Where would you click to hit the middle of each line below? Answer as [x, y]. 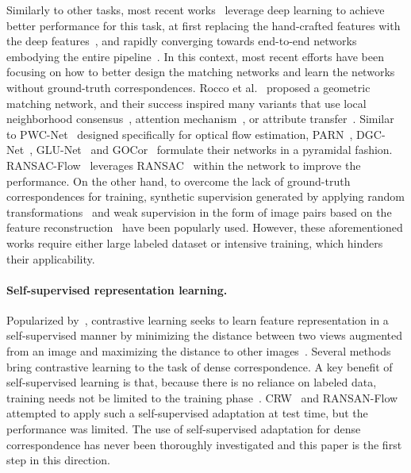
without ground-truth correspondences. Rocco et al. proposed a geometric [188, 87]
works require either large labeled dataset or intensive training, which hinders [195, 242]
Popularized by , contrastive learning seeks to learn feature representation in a [198, 319]
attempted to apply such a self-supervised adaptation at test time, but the [187, 413]
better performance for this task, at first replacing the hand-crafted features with [204, 25]
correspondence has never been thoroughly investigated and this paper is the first [204, 444]
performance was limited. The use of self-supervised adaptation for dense [184, 429]
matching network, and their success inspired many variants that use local [186, 103]
